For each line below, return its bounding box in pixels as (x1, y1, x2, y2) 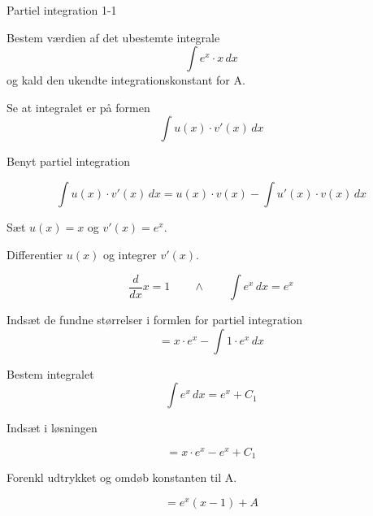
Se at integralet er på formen (7, 98, 150, 115)
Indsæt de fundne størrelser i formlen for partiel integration (7, 311, 303, 328)
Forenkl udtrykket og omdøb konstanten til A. (7, 469, 237, 486)
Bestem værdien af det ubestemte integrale (7, 28, 220, 46)
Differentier (7, 245, 63, 262)
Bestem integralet (7, 365, 94, 382)
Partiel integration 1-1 (7, 2, 117, 18)
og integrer (102, 245, 157, 262)
